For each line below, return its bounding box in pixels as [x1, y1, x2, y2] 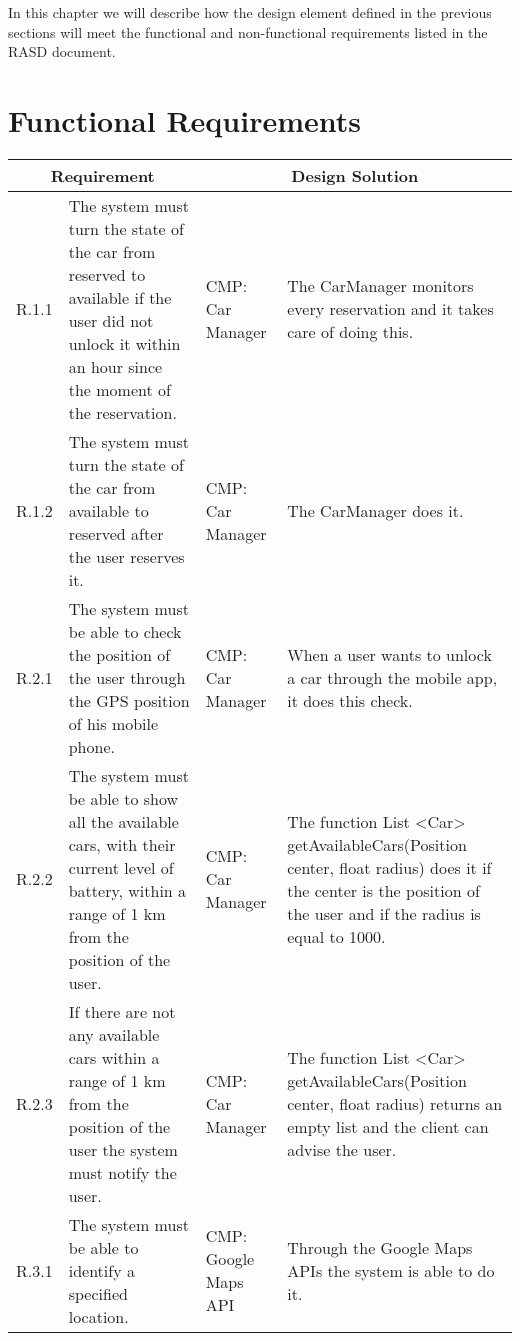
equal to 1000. [287, 924, 386, 948]
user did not [68, 308, 154, 332]
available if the [68, 285, 172, 309]
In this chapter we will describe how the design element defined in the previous [8, 2, 492, 22]
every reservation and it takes [287, 297, 494, 321]
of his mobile [68, 711, 159, 735]
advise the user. [287, 1137, 397, 1161]
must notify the [68, 1160, 177, 1184]
